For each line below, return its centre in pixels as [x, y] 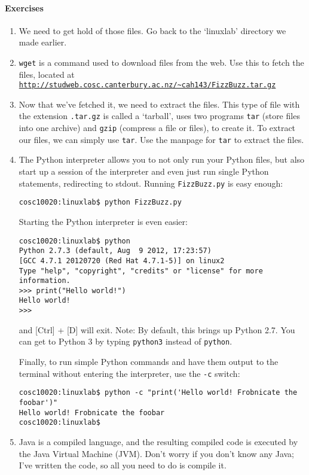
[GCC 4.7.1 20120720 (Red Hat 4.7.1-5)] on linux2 [122, 261]
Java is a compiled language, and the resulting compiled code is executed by [158, 441]
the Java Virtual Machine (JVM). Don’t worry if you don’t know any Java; [157, 453]
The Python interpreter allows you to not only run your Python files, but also [162, 159]
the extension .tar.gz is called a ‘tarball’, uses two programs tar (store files [159, 116]
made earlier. [43, 42]
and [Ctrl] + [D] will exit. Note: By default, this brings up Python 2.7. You [157, 329]
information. [45, 281]
